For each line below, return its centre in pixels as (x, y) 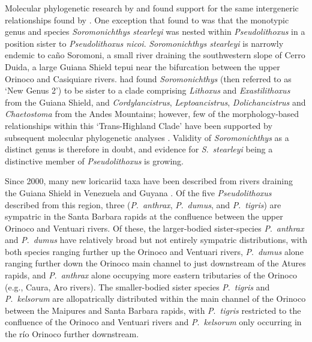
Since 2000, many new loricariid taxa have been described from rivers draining (149, 181)
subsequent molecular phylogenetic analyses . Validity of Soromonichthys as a (147, 137)
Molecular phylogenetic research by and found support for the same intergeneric (152, 8)
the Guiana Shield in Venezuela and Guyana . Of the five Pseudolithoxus (138, 192)
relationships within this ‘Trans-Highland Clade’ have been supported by (139, 125)
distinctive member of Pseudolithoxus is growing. (94, 160)
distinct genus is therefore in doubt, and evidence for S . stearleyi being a (139, 149)
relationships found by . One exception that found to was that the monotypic (147, 19)
